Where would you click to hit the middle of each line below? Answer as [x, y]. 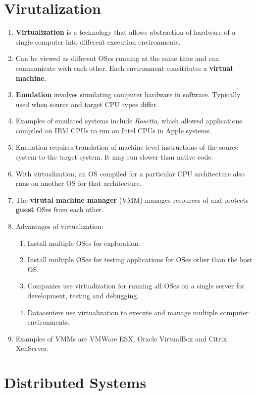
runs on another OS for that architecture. [78, 183]
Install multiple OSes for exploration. [84, 243]
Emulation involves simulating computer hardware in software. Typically [128, 94]
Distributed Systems [75, 382]
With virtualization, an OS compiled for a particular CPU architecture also [130, 173]
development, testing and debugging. [83, 295]
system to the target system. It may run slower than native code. [114, 157]
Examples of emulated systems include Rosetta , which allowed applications [129, 121]
